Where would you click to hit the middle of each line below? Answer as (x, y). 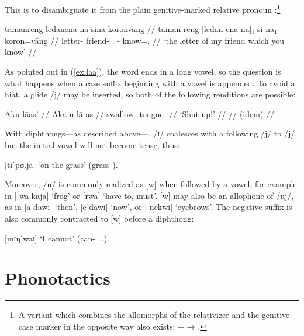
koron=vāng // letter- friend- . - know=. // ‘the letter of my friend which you (145, 40)
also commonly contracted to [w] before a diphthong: (99, 218)
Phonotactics (58, 278)
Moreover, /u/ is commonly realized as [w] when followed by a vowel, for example (151, 184)
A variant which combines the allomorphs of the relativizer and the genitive (154, 315)
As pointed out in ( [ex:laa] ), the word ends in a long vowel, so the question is (143, 71)
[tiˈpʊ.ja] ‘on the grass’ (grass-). (61, 164)
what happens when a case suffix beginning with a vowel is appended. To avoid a (150, 83)
